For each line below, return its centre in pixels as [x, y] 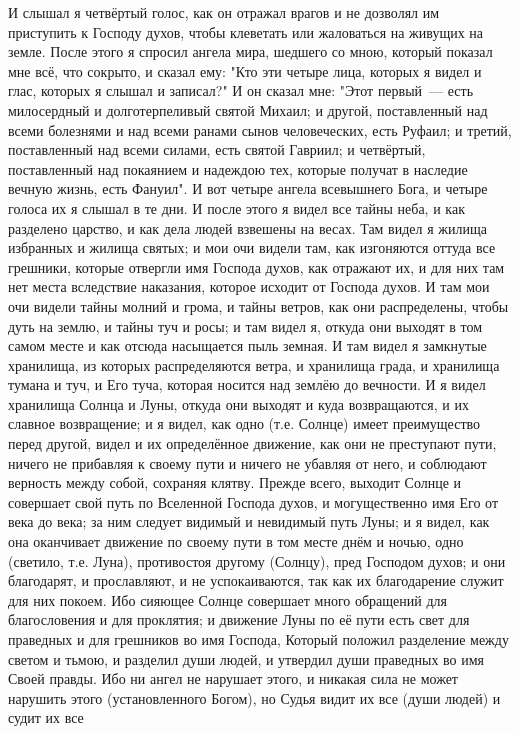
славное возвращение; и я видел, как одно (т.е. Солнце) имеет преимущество [244, 423]
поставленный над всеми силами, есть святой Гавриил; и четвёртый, [217, 149]
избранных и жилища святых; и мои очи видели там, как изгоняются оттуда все [252, 247]
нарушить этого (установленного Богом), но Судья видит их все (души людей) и [254, 697]
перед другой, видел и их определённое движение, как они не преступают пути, [252, 443]
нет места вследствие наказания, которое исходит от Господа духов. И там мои [249, 286]
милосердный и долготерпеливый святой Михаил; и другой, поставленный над [248, 109]
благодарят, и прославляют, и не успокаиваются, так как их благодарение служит [256, 580]
